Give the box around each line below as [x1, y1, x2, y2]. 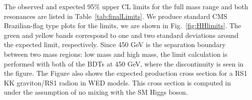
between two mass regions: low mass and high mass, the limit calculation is [4, 49, 228, 59]
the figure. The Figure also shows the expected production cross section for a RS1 [4, 68, 248, 78]
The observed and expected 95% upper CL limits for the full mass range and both [4, 1, 249, 11]
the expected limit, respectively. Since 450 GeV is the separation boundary [4, 39, 226, 50]
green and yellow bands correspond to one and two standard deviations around [4, 30, 239, 40]
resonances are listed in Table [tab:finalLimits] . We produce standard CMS [4, 11, 228, 21]
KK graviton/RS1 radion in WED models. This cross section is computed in [4, 77, 231, 87]
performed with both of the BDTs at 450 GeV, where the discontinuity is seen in [4, 58, 244, 68]
